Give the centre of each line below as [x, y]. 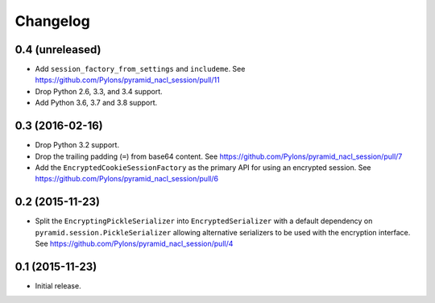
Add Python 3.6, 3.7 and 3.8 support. [96, 103]
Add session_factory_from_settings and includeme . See [140, 69]
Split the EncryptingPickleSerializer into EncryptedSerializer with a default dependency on [204, 221]
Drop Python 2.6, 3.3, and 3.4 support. [99, 91]
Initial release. [58, 285]
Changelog [52, 21]
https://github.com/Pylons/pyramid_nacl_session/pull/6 [127, 179]
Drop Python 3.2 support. [77, 145]
